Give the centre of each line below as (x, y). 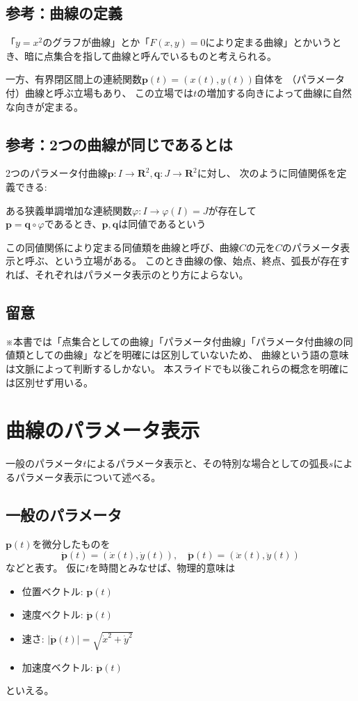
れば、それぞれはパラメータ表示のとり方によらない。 (127, 274)
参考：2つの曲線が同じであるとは (119, 144)
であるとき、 (73, 224)
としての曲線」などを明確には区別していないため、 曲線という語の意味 (187, 355)
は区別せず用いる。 (49, 382)
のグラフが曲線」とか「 (96, 42)
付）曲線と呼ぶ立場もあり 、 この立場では (100, 92)
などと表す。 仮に (46, 568)
